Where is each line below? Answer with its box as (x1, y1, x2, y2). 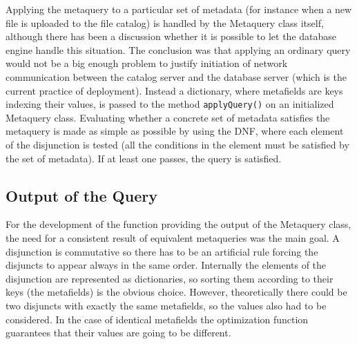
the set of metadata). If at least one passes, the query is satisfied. (6, 151, 282, 165)
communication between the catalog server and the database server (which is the (6, 69, 347, 84)
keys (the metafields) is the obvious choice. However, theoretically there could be (6, 285, 347, 299)
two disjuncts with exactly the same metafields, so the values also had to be (6, 298, 327, 312)
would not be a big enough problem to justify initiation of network (6, 56, 288, 70)
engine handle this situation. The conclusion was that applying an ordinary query (6, 42, 351, 57)
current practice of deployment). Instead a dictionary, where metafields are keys (6, 83, 343, 97)
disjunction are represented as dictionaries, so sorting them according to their (6, 271, 334, 285)
